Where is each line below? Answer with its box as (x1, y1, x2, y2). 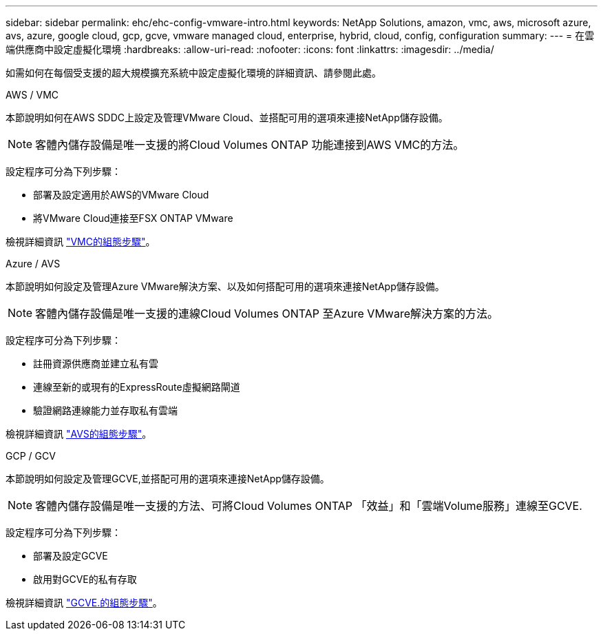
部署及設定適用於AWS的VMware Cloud (33, 189, 209, 201)
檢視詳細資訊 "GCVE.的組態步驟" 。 (6, 597, 162, 608)
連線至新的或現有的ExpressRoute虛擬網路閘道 (33, 381, 240, 393)
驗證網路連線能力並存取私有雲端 (33, 404, 178, 416)
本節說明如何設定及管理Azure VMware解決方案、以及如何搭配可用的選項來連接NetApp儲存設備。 (6, 280, 445, 292)
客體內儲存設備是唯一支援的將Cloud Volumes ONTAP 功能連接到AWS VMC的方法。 (35, 138, 465, 152)
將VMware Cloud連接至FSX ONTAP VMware (33, 212, 233, 224)
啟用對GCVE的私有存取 (33, 573, 137, 585)
